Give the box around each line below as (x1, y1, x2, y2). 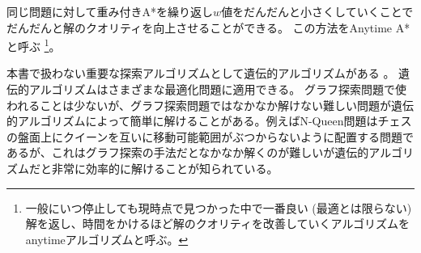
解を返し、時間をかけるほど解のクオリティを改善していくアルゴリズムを (25, 215, 410, 232)
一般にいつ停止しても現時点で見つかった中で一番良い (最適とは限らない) (25, 199, 412, 216)
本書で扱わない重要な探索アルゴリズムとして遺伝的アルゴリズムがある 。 (6, 65, 395, 82)
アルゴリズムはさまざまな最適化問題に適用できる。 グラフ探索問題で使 (28, 81, 406, 98)
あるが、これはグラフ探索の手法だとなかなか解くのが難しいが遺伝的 (6, 144, 369, 161)
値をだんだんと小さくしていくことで (221, 3, 414, 19)
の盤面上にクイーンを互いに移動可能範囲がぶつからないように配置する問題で (6, 128, 415, 145)
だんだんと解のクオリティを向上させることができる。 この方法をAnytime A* (6, 19, 410, 36)
